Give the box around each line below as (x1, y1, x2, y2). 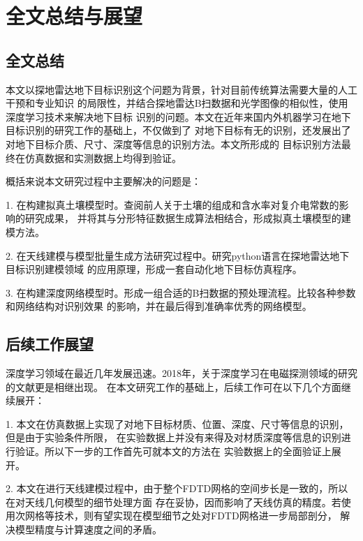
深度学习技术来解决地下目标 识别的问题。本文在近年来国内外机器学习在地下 (6, 109, 351, 124)
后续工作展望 (6, 333, 94, 355)
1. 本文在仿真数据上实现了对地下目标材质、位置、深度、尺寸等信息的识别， (6, 416, 349, 431)
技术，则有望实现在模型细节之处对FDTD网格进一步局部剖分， (54, 508, 337, 523)
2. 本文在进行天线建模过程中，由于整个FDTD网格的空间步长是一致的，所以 (6, 481, 348, 496)
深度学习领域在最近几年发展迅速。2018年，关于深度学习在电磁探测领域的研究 (6, 366, 357, 380)
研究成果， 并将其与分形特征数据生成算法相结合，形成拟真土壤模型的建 (24, 211, 351, 225)
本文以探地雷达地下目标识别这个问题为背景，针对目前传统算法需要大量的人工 (6, 82, 357, 96)
